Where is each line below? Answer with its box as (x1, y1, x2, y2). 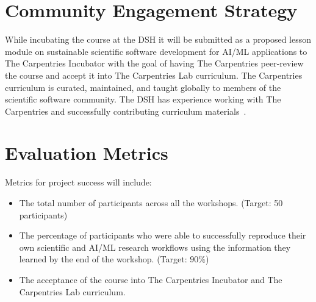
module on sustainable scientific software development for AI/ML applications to (5, 45, 307, 57)
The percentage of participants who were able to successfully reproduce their (19, 229, 306, 242)
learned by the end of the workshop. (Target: (19, 253, 187, 265)
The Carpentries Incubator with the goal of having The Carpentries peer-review (5, 57, 304, 70)
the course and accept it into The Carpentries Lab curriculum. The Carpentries (5, 68, 303, 81)
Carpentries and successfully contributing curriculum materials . (5, 104, 246, 117)
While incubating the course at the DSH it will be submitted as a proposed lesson (5, 33, 312, 46)
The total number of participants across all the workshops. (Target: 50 (19, 196, 283, 209)
